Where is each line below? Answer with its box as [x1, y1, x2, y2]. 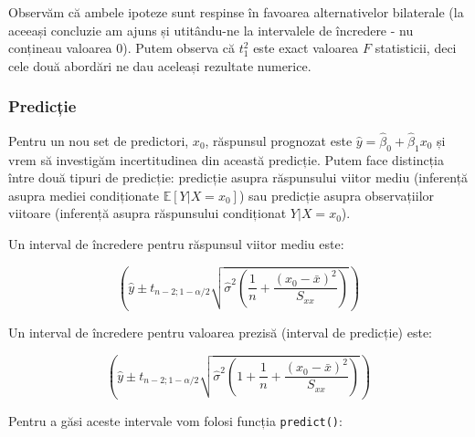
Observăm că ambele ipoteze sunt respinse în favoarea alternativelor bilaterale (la [8, 3, 464, 21]
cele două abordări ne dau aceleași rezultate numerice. [8, 56, 311, 75]
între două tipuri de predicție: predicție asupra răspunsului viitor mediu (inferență [8, 168, 469, 187]
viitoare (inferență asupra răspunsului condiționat [8, 203, 287, 223]
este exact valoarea [253, 38, 359, 57]
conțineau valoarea [8, 38, 112, 57]
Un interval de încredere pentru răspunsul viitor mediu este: [8, 234, 344, 253]
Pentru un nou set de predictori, [8, 130, 189, 150]
